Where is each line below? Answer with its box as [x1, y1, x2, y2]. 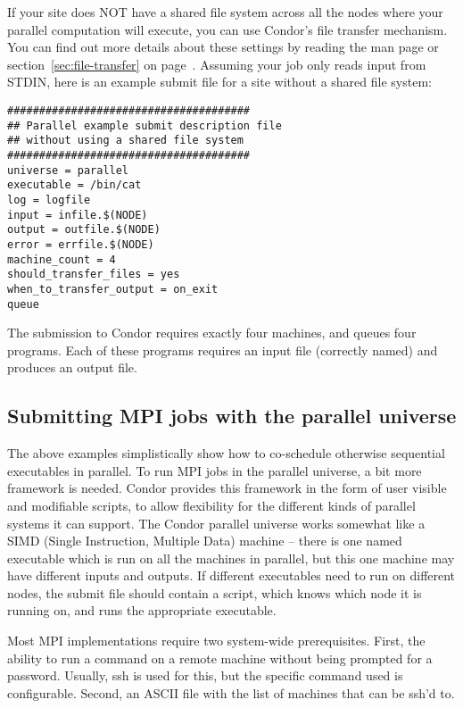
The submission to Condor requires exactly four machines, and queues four [7, 323, 417, 342]
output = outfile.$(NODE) [7, 223, 161, 237]
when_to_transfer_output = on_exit [7, 282, 219, 296]
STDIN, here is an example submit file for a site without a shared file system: [7, 72, 432, 91]
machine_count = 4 [7, 253, 116, 266]
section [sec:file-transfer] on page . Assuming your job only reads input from [7, 54, 426, 73]
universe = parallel [7, 163, 129, 177]
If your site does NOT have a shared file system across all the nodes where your [7, 3, 443, 21]
